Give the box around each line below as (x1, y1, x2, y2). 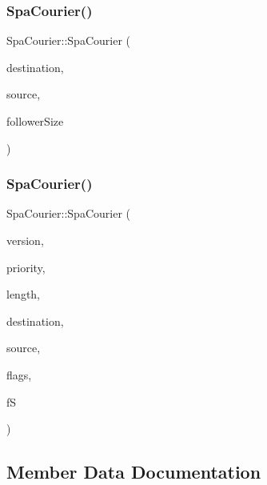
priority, (6, 259, 46, 275)
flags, (6, 366, 32, 383)
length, (6, 286, 41, 303)
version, (6, 232, 44, 248)
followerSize (6, 113, 64, 129)
